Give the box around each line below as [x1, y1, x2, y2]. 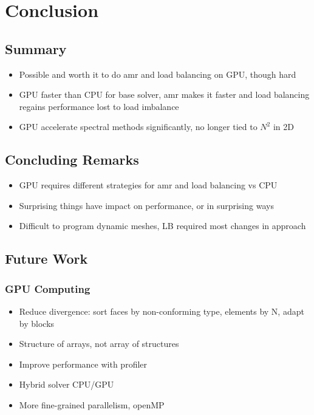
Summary [5, 39, 67, 58]
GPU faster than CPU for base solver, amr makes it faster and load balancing [19, 88, 310, 101]
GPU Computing [5, 281, 90, 296]
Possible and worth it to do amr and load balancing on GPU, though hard [19, 67, 296, 80]
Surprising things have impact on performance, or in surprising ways [19, 199, 274, 211]
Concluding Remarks [5, 150, 139, 169]
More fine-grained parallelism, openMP [19, 398, 165, 411]
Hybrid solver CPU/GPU [19, 378, 114, 391]
